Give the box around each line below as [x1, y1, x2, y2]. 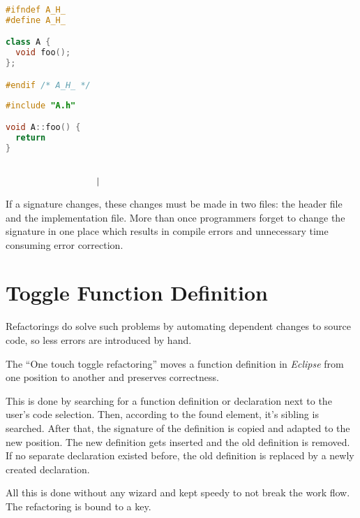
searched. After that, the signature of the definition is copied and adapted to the [6, 420, 350, 435]
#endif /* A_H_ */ [6, 80, 91, 90]
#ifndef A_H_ [6, 5, 66, 15]
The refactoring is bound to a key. [6, 498, 151, 513]
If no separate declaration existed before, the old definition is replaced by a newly [6, 448, 354, 463]
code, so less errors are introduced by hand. [6, 333, 192, 347]
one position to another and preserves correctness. [6, 370, 219, 384]
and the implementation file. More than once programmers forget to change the [6, 210, 345, 224]
